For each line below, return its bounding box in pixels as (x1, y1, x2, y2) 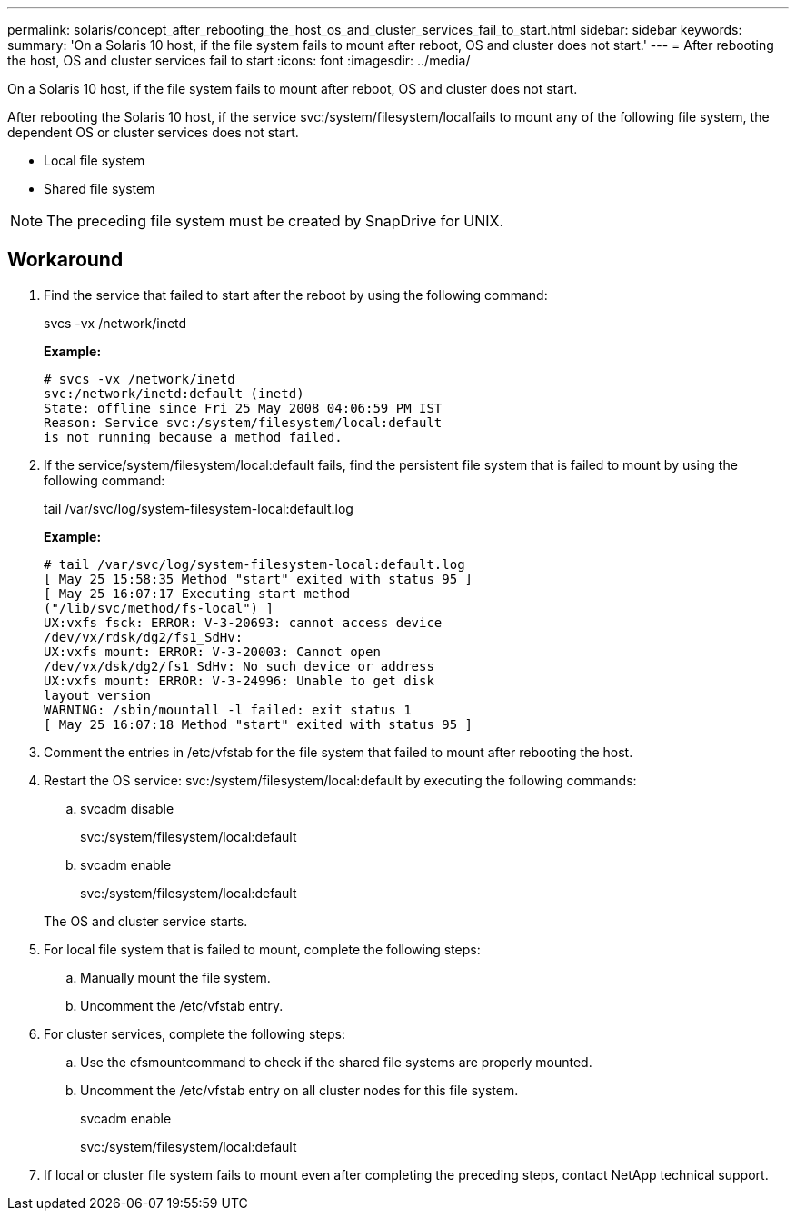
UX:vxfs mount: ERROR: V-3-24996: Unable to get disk (44, 673, 434, 688)
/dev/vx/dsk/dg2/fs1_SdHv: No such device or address (44, 658, 434, 674)
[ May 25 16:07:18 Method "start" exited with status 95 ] (44, 716, 473, 732)
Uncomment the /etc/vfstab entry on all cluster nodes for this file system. (80, 1082, 519, 1098)
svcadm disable (80, 800, 174, 816)
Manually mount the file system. (80, 969, 271, 985)
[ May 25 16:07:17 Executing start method (44, 585, 351, 601)
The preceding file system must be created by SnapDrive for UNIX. (46, 212, 504, 230)
